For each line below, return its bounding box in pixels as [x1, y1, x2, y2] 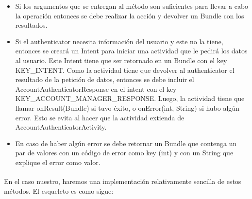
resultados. [15, 20, 48, 30]
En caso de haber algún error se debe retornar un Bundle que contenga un [15, 138, 237, 148]
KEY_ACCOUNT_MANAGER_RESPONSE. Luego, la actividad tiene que [15, 93, 245, 103]
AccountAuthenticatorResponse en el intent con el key [15, 83, 177, 94]
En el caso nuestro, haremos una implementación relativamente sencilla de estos [4, 176, 241, 186]
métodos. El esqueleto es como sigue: [4, 185, 114, 196]
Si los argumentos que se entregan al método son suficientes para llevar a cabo [15, 1, 249, 11]
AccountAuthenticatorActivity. [15, 122, 107, 132]
